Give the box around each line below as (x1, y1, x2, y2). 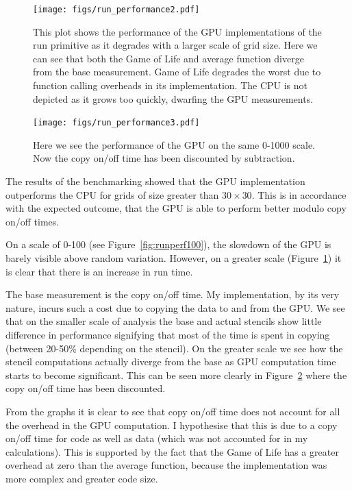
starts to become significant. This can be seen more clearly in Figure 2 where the (5, 367, 347, 382)
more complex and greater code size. (5, 471, 158, 485)
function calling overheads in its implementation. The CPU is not (33, 78, 308, 93)
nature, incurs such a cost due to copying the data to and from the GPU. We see (5, 300, 345, 315)
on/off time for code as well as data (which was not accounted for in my (5, 431, 308, 445)
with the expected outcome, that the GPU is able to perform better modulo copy (5, 201, 347, 215)
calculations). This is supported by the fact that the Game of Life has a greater (5, 444, 339, 458)
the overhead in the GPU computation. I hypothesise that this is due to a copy (5, 417, 338, 432)
